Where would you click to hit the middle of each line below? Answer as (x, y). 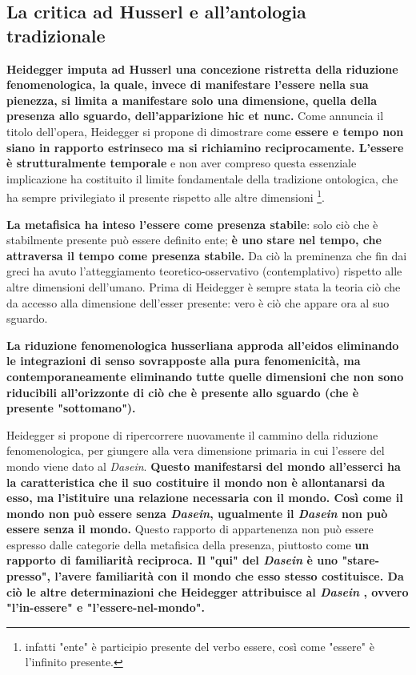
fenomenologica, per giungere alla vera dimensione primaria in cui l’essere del (196, 450)
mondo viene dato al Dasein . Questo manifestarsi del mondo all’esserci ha (204, 466)
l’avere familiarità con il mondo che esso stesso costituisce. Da (229, 576)
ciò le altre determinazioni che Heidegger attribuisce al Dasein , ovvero (208, 591)
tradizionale (56, 35)
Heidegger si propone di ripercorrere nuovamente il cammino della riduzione (192, 434)
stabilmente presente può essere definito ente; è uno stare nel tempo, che (194, 240)
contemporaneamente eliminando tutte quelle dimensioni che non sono (205, 376)
